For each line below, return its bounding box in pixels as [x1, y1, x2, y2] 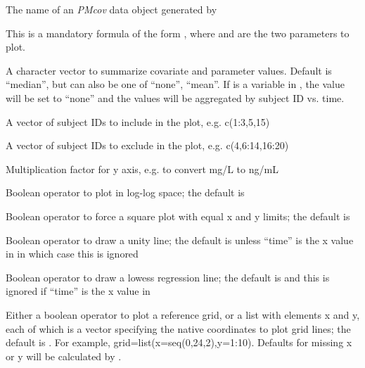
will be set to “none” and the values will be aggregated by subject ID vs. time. [6, 90, 345, 105]
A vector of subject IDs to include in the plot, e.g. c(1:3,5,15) [6, 114, 270, 129]
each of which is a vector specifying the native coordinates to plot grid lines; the [6, 321, 351, 336]
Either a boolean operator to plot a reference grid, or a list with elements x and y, [6, 307, 360, 322]
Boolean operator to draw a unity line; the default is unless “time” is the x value [6, 232, 354, 247]
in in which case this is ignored [6, 246, 139, 261]
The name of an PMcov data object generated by [6, 2, 217, 16]
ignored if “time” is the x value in [6, 284, 151, 298]
